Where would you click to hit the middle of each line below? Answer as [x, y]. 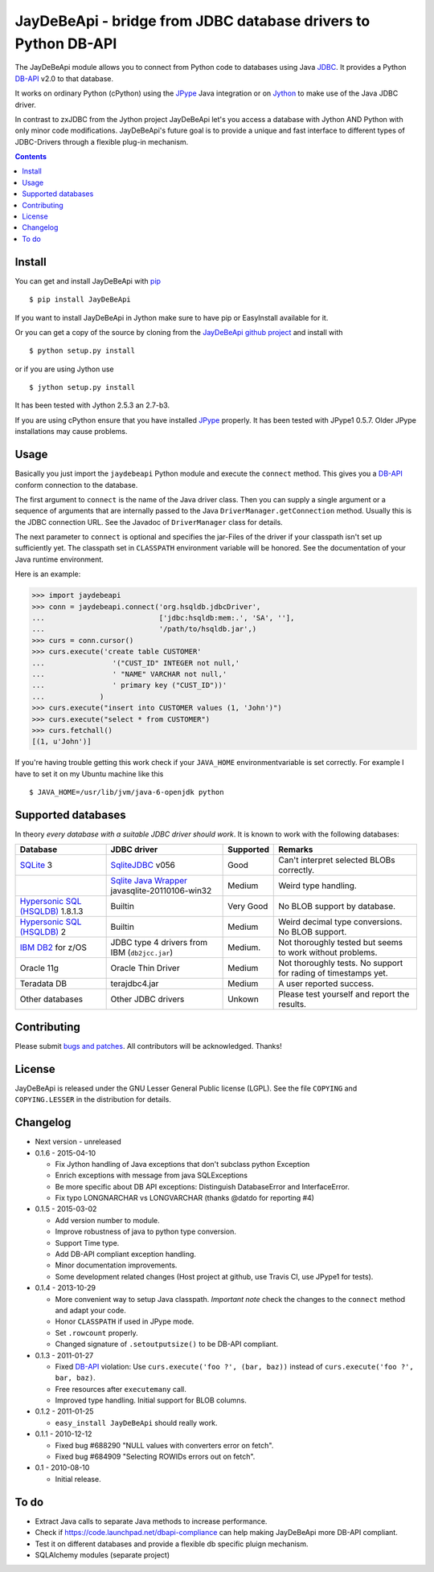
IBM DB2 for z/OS [53, 948]
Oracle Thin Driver [145, 968]
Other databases [51, 999]
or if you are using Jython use [64, 369]
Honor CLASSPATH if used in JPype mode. [125, 1321]
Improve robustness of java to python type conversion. [145, 1232]
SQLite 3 [36, 866]
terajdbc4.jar [135, 984]
